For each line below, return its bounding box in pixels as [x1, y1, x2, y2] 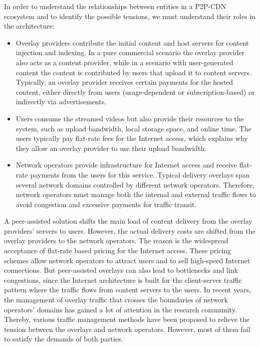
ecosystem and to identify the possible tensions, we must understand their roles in [4, 11, 256, 21]
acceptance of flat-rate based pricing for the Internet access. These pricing [4, 245, 231, 256]
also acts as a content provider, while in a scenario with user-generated [16, 57, 233, 67]
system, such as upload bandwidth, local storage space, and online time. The [16, 123, 251, 133]
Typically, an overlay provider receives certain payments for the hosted [16, 77, 233, 87]
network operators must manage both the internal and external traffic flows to [16, 189, 256, 200]
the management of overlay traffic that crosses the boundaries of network [4, 294, 228, 305]
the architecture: [4, 21, 55, 31]
